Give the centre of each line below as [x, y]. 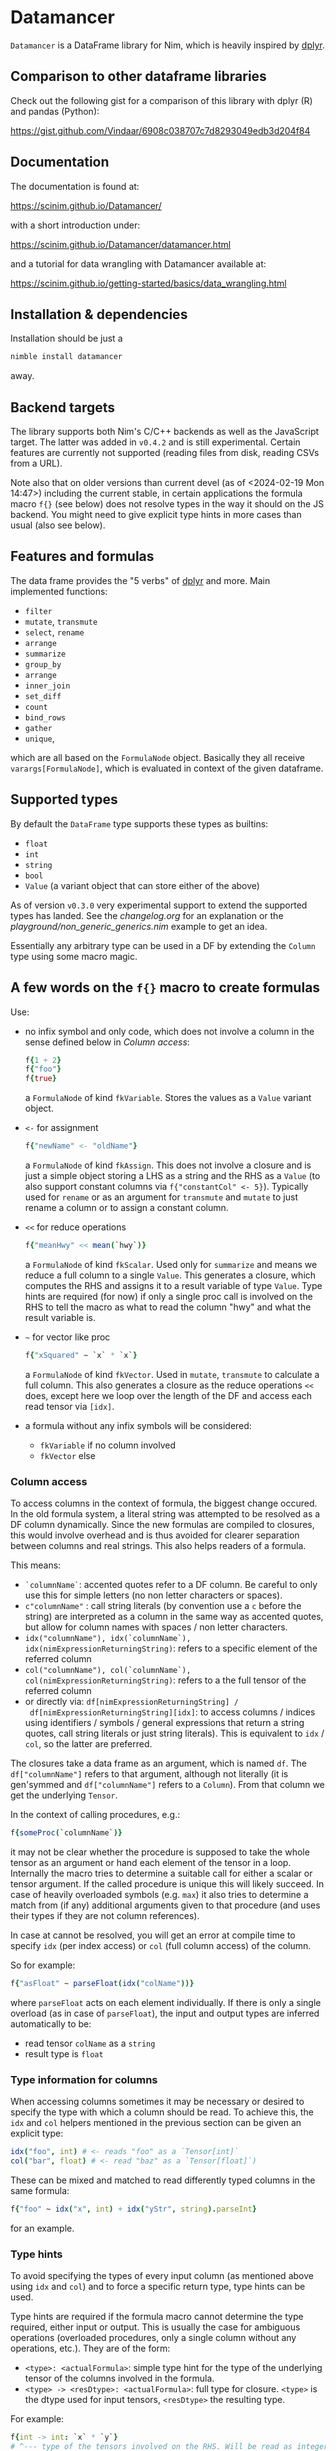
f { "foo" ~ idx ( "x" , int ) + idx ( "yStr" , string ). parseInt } [133, 2209]
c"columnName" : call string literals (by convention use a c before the [163, 1606]
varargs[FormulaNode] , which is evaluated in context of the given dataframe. [167, 768]
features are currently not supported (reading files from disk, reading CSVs [165, 453]
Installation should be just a [66, 338]
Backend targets [63, 407]
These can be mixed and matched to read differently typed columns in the [163, 2180]
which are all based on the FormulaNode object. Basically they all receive [157, 757]
